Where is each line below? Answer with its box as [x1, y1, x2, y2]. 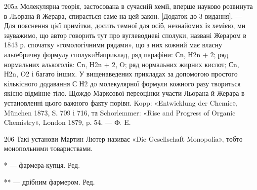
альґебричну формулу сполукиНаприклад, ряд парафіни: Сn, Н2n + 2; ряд [4, 49, 228, 59]
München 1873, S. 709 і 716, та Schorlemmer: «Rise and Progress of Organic [4, 107, 236, 117]
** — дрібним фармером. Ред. [4, 176, 95, 187]
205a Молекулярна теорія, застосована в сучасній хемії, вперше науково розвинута [4, 1, 253, 11]
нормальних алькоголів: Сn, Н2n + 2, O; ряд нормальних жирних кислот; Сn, [4, 59, 239, 69]
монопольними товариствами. [4, 143, 93, 153]
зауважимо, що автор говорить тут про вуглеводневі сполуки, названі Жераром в [4, 30, 247, 40]
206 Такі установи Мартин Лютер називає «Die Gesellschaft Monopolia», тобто [4, 133, 243, 144]
